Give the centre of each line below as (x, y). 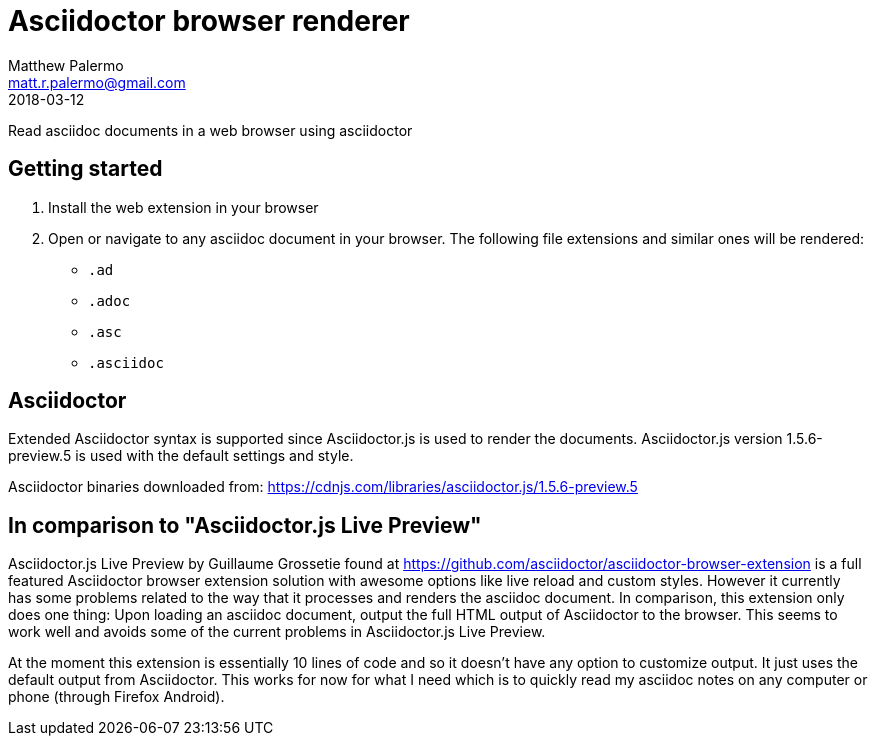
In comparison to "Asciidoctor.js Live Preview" (245, 525)
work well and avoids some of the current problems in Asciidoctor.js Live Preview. (277, 632)
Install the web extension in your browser (183, 207)
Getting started (85, 169)
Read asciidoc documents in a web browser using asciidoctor (210, 130)
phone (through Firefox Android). (116, 697)
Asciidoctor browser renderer (209, 21)
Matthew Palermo (66, 65)
